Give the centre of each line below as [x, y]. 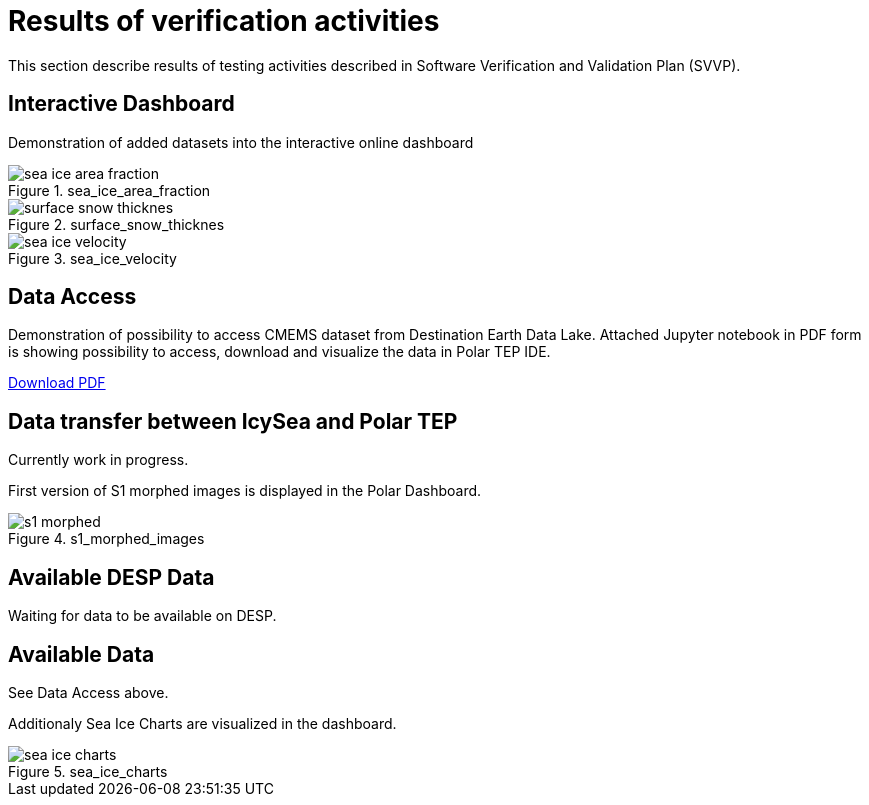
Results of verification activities [224, 21]
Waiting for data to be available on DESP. [142, 616]
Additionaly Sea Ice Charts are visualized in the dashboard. [202, 723]
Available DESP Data [111, 577]
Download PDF [57, 383]
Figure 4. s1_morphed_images [106, 539]
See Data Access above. [88, 692]
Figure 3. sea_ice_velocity [92, 258]
